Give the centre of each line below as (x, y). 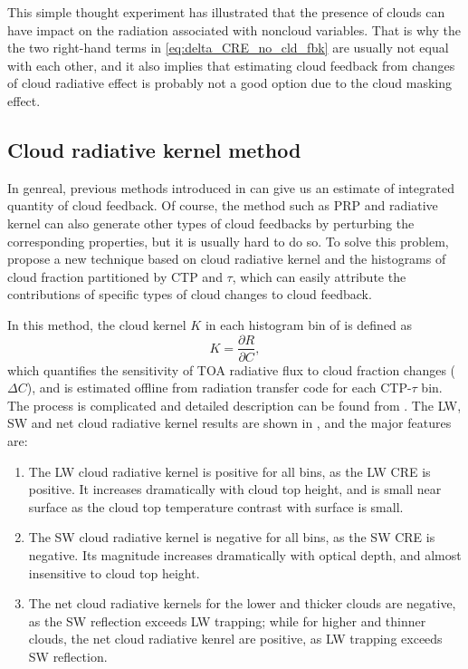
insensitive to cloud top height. (114, 572)
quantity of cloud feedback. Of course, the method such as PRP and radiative (223, 205)
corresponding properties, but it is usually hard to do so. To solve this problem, (228, 241)
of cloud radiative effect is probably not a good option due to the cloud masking (230, 83)
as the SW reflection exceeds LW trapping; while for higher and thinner (227, 621)
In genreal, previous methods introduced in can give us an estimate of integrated (231, 187)
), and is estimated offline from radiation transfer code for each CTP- (219, 388)
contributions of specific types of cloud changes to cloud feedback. (190, 294)
